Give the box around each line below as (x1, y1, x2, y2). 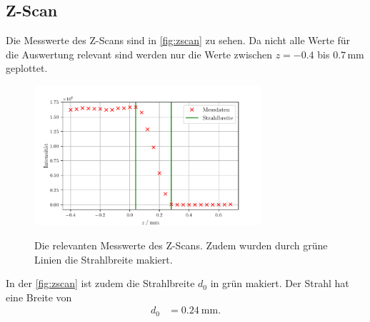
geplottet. (6, 61, 48, 76)
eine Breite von (6, 289, 72, 304)
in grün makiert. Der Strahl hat (210, 276, 349, 291)
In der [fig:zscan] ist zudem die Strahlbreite (6, 276, 195, 291)
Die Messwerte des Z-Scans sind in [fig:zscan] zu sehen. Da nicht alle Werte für (6, 33, 351, 48)
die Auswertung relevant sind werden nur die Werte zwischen (6, 46, 272, 61)
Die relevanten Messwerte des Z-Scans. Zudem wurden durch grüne (34, 237, 328, 252)
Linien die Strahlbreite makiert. (34, 251, 173, 266)
